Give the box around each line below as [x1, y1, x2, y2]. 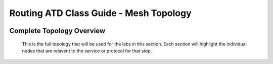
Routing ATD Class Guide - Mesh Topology [9, 7, 192, 18]
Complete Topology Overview [9, 26, 106, 35]
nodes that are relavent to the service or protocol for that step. [22, 47, 152, 53]
